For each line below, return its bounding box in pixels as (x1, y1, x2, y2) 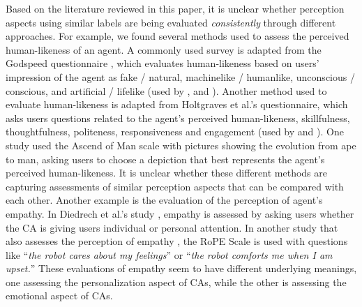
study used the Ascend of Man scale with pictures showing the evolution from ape (6, 137, 356, 152)
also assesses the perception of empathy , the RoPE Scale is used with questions (6, 234, 348, 248)
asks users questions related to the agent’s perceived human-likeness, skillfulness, (6, 110, 350, 125)
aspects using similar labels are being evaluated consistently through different (6, 15, 336, 29)
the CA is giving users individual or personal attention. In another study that (6, 220, 338, 234)
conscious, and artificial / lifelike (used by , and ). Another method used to (6, 83, 327, 98)
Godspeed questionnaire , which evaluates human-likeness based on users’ (6, 56, 319, 70)
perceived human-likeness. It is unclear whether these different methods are (6, 165, 327, 180)
